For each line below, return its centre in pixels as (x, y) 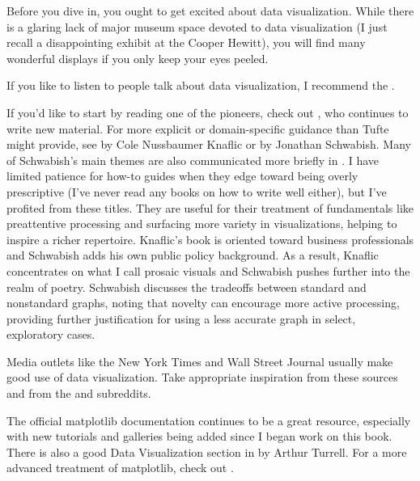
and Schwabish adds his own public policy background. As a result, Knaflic (193, 255)
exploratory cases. (51, 334)
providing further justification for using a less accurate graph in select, (181, 318)
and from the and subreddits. (79, 393)
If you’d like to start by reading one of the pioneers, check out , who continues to (208, 112)
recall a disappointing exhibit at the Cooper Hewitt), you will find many (186, 42)
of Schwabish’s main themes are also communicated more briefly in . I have (193, 160)
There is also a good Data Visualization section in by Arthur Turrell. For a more (207, 451)
